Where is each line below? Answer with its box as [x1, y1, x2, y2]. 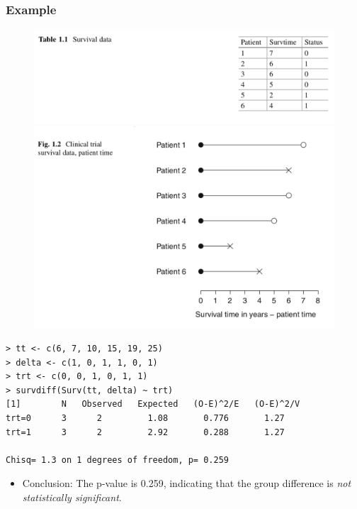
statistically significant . [22, 489, 122, 504]
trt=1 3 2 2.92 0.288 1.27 [6, 427, 285, 437]
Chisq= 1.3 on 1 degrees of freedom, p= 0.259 [6, 454, 229, 465]
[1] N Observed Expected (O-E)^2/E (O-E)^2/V [6, 399, 300, 410]
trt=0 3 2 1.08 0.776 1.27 [6, 412, 285, 423]
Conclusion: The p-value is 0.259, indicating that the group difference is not [22, 476, 351, 491]
